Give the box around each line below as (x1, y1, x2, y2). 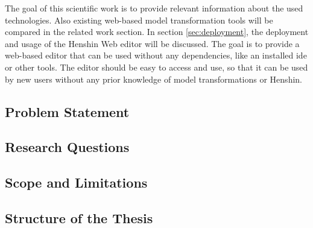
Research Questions (5, 138, 130, 156)
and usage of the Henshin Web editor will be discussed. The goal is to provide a (5, 37, 300, 49)
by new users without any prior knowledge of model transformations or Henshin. (5, 72, 302, 85)
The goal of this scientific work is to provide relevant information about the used (5, 2, 303, 14)
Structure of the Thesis (5, 208, 153, 227)
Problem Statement (5, 102, 130, 121)
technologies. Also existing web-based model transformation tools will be (5, 13, 273, 26)
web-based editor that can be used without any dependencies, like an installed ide (5, 49, 307, 62)
